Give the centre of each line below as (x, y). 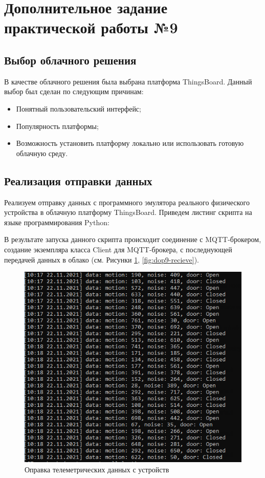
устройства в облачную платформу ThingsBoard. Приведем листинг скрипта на (128, 212)
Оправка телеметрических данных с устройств (97, 469)
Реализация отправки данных (78, 180)
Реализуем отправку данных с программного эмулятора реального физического (127, 202)
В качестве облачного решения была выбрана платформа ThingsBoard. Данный (128, 81)
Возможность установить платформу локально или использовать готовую (130, 143)
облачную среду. (42, 153)
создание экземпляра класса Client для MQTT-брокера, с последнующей (118, 249)
